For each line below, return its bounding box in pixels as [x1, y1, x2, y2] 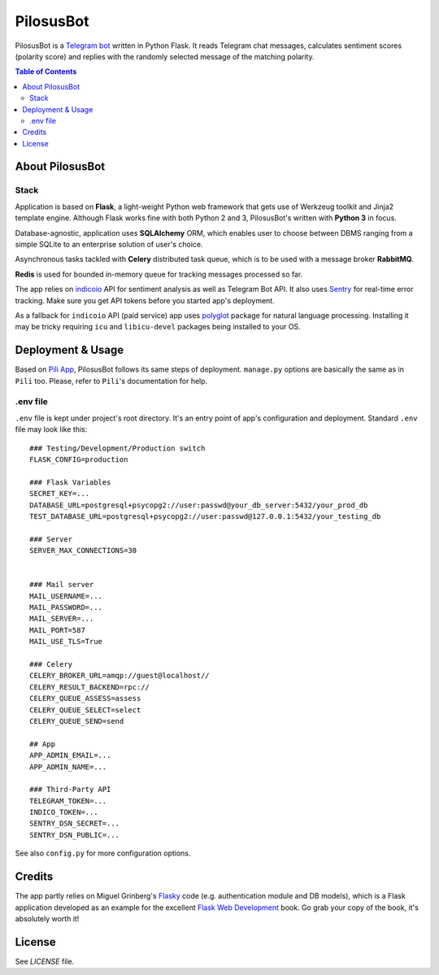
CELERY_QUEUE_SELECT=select [29, 705, 141, 715]
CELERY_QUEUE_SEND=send [29, 716, 124, 725]
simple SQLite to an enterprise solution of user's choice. [15, 240, 203, 249]
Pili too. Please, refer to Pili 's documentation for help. [15, 376, 208, 385]
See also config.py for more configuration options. [15, 848, 191, 858]
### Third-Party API [29, 785, 111, 794]
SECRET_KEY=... [29, 489, 90, 498]
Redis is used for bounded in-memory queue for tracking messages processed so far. [15, 269, 303, 279]
